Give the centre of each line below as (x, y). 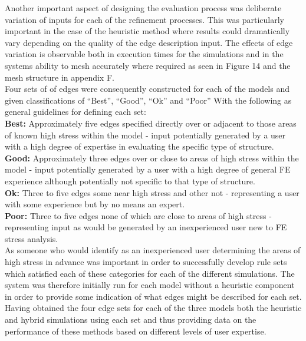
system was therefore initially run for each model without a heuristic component (150, 285)
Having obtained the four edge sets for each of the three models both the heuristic (153, 308)
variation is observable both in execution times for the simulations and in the (144, 54)
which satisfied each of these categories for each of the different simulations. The (150, 273)
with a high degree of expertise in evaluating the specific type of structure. (139, 146)
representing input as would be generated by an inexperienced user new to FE (146, 227)
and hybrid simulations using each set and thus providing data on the (131, 320)
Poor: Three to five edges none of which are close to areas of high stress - (138, 215)
